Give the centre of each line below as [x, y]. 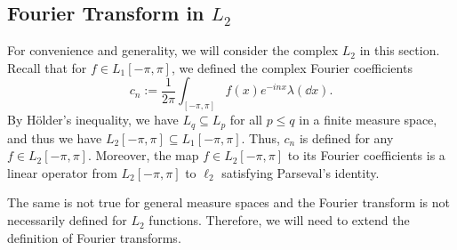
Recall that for [47, 67]
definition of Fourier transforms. [94, 237]
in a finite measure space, [368, 120]
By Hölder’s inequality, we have [93, 120]
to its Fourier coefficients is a [366, 155]
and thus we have [55, 137]
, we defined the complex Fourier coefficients [292, 67]
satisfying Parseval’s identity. [301, 172]
